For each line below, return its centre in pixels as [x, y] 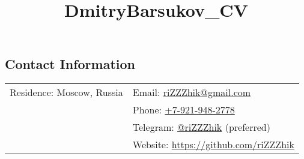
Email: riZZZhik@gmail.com [192, 92]
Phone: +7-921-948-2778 [184, 110]
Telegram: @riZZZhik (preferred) [201, 127]
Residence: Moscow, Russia [66, 92]
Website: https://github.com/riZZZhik [213, 145]
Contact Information [70, 64]
